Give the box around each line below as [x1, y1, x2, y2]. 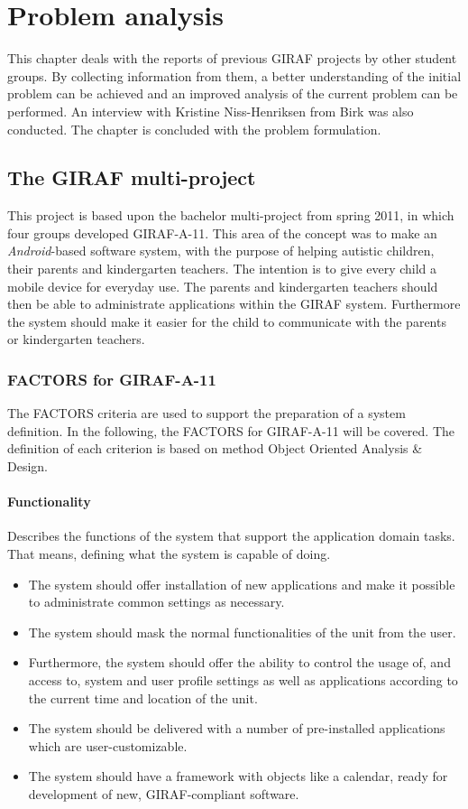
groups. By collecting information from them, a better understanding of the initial [7, 66, 462, 85]
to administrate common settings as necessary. [28, 592, 285, 611]
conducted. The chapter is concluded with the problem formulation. [7, 119, 381, 138]
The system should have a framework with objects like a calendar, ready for [28, 767, 448, 786]
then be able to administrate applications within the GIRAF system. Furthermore [7, 294, 461, 313]
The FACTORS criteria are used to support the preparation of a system [7, 404, 406, 423]
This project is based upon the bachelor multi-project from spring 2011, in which [7, 206, 454, 225]
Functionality [7, 492, 91, 511]
